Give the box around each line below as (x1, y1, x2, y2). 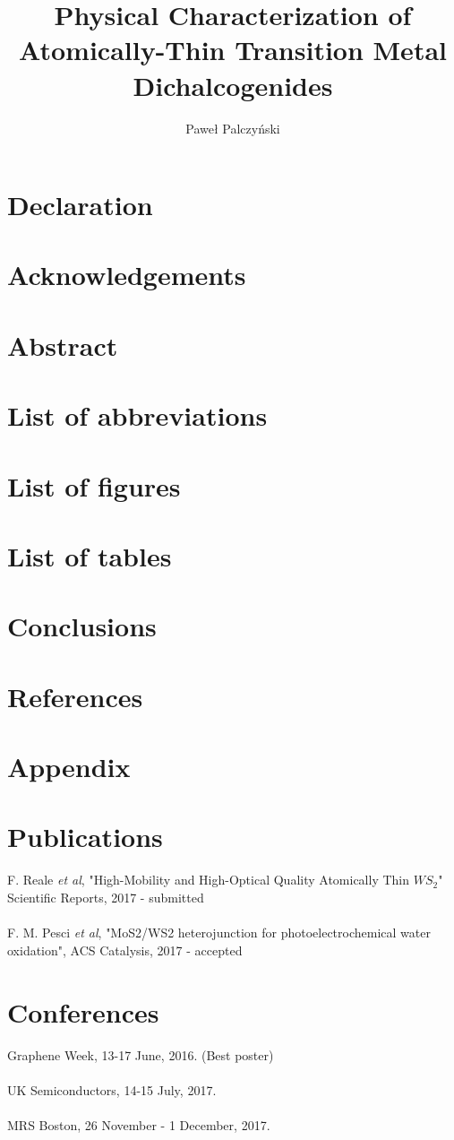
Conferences (7, 993, 159, 1030)
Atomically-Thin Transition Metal (19, 31, 447, 68)
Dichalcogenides (133, 66, 333, 103)
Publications (7, 818, 163, 855)
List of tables (7, 537, 172, 574)
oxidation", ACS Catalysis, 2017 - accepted (7, 940, 243, 959)
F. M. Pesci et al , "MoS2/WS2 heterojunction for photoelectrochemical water (7, 923, 431, 942)
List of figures (7, 467, 181, 504)
